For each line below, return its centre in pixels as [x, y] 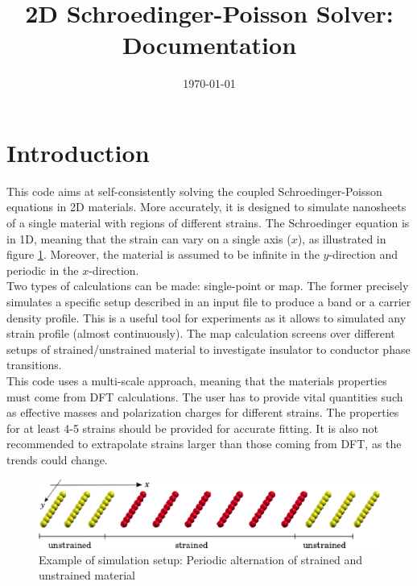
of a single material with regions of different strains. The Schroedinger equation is [208, 223]
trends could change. [57, 459]
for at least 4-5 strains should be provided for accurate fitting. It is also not [192, 428]
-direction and [363, 254]
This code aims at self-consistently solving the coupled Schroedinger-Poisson [194, 191]
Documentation [209, 45]
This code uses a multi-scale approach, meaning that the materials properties [197, 380]
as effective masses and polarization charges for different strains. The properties [203, 412]
